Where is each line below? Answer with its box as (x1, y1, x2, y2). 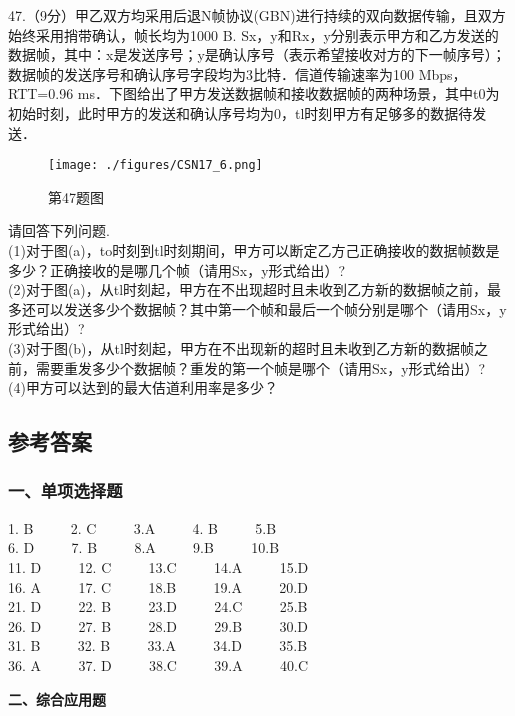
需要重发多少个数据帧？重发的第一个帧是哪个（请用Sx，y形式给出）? (35, 357, 486, 378)
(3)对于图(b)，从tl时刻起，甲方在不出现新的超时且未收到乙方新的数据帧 (8, 337, 474, 358)
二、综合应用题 (8, 688, 106, 709)
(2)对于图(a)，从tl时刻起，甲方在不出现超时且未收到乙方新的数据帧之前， (8, 279, 488, 300)
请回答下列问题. (8, 220, 110, 241)
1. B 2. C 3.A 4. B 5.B (8, 517, 277, 538)
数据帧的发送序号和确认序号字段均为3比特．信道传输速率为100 (8, 63, 414, 84)
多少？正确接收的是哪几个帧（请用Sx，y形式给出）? (8, 259, 346, 280)
